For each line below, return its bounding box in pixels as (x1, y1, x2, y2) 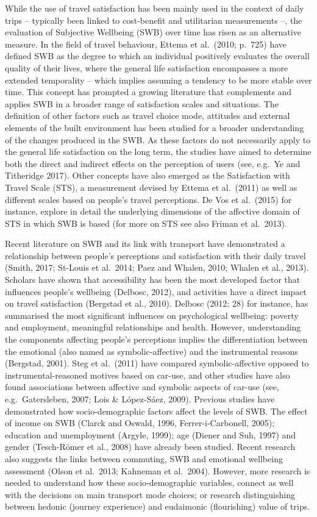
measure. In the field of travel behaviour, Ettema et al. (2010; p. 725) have (5, 37, 287, 50)
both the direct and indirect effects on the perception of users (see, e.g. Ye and (5, 157, 301, 169)
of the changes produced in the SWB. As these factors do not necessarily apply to (5, 133, 311, 146)
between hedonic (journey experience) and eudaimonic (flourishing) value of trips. (5, 500, 310, 513)
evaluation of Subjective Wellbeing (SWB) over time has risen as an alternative (5, 26, 301, 38)
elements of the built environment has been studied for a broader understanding (5, 121, 304, 134)
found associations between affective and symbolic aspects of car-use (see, (5, 380, 279, 393)
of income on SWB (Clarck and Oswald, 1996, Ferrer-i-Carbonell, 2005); (5, 416, 275, 429)
